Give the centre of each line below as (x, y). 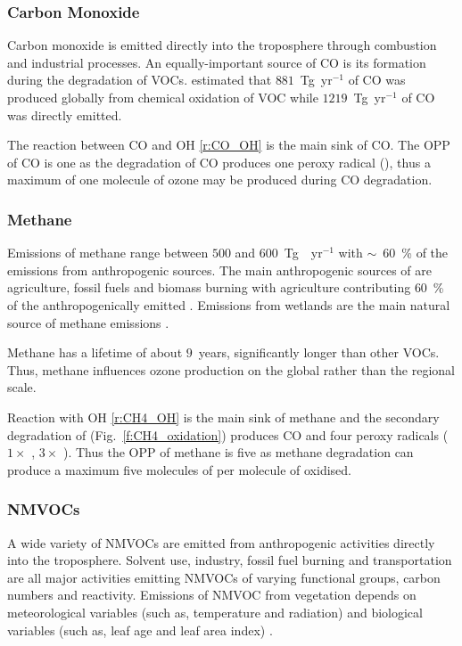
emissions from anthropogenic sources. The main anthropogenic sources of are (219, 270)
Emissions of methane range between (108, 253)
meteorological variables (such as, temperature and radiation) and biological (215, 612)
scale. (22, 387)
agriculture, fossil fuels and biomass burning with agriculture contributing (209, 287)
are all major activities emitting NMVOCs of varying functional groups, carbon (224, 577)
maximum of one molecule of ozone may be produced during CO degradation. (220, 180)
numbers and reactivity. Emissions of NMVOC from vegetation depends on (212, 595)
